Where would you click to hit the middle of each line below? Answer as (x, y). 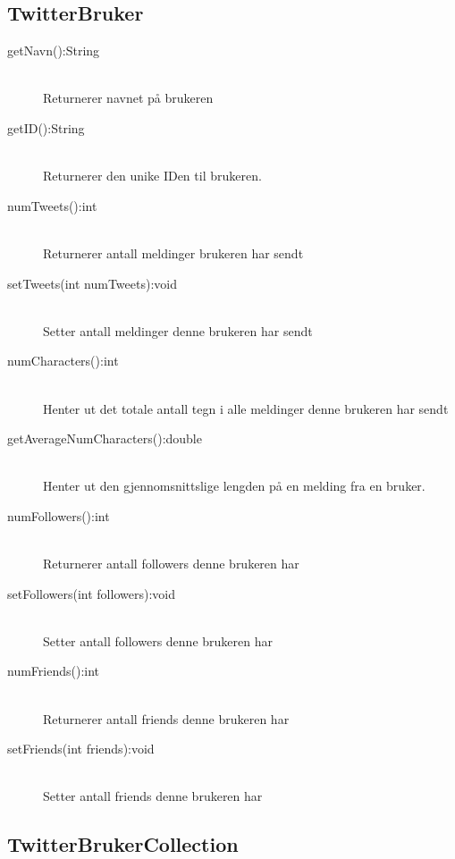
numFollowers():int (59, 515)
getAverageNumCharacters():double (105, 438)
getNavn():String (54, 51)
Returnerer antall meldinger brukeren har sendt (173, 253)
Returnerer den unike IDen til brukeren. (152, 176)
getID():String (46, 127)
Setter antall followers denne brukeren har (158, 640)
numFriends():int (54, 671)
